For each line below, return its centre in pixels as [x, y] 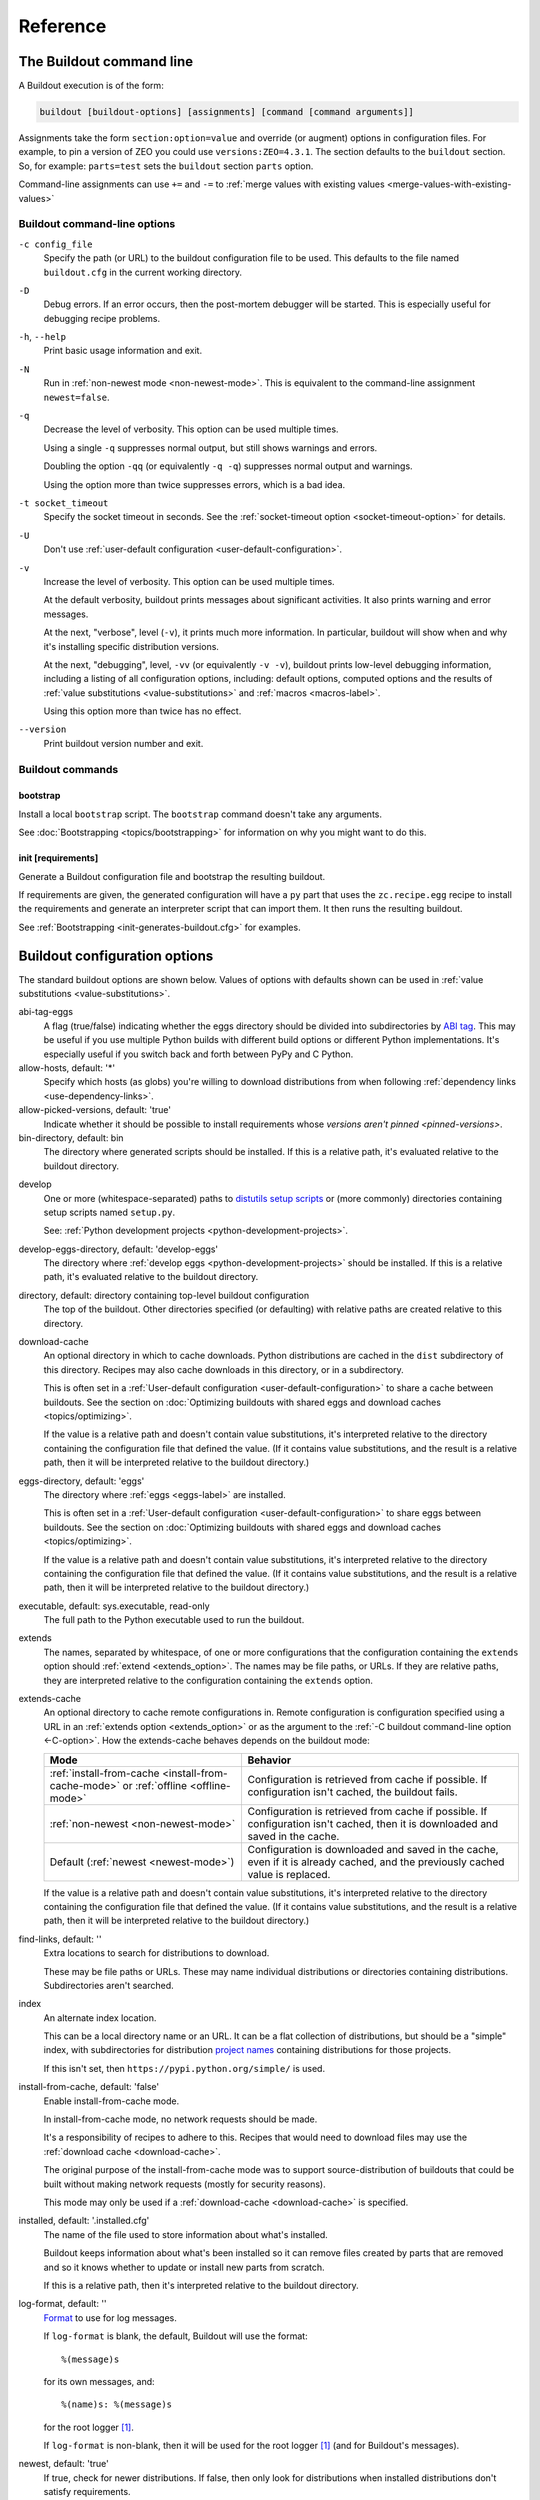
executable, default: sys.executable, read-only [114, 1606]
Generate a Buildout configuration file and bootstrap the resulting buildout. [172, 876]
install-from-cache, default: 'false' [89, 2087]
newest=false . [76, 397]
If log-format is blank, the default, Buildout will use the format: [176, 2336]
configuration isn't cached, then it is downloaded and [373, 1823]
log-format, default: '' [62, 2304]
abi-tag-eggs [46, 1012]
